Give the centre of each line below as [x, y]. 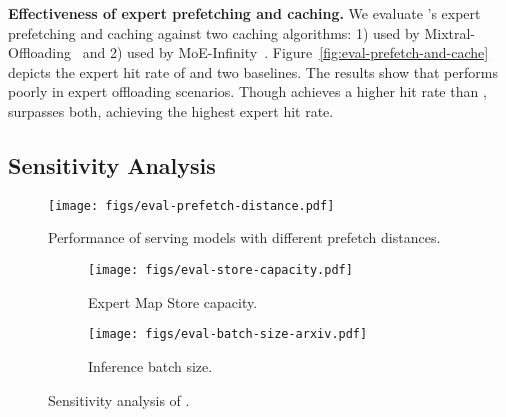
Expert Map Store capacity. [173, 301]
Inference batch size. [150, 365]
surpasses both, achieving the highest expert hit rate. [171, 110]
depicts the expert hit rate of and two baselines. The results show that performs [253, 71]
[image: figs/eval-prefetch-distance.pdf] [191, 205]
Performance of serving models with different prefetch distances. [244, 237]
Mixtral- [450, 32]
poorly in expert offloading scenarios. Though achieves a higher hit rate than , [247, 91]
